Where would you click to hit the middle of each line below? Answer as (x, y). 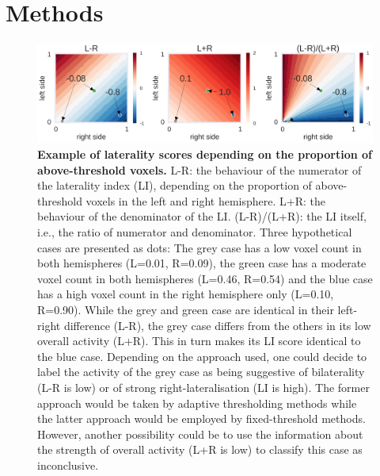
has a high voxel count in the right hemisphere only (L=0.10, (186, 294)
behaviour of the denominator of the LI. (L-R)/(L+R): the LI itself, (202, 216)
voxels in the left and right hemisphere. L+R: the (205, 200)
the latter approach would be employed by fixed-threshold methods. (201, 418)
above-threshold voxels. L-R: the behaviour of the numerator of (199, 169)
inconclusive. (68, 464)
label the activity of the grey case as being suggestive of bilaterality (201, 372)
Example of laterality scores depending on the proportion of (205, 154)
